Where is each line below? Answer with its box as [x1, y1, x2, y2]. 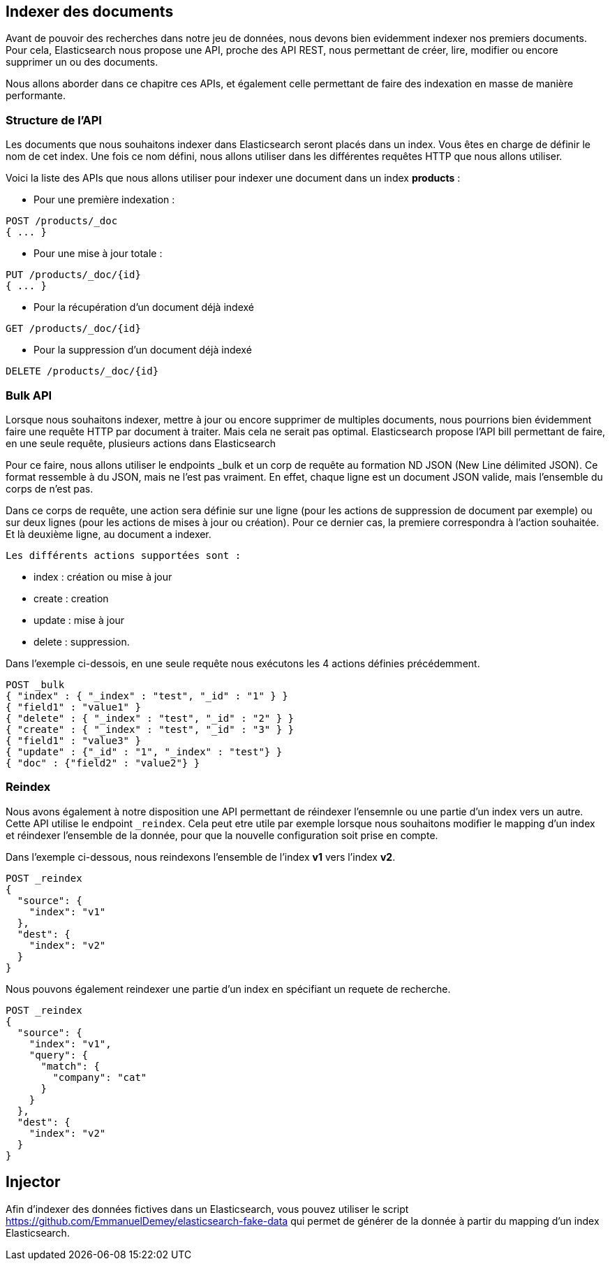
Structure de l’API [6, 112, 102, 127]
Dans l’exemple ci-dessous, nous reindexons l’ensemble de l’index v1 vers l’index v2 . [6, 850, 396, 863]
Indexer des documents [6, 3, 174, 20]
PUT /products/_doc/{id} [6, 269, 141, 281]
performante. [6, 89, 66, 102]
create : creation [34, 592, 109, 604]
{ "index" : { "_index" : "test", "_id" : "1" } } [6, 690, 288, 701]
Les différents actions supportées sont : [6, 549, 241, 561]
